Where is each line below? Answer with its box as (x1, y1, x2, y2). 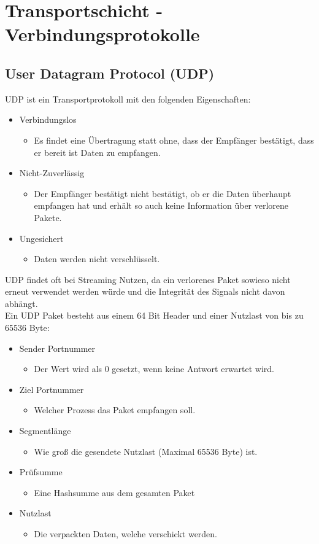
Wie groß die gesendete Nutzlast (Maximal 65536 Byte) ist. (34, 445, 258, 457)
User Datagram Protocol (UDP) (5, 63, 215, 82)
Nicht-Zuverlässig (19, 166, 85, 179)
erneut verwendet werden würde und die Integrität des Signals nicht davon (5, 285, 285, 298)
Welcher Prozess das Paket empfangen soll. (34, 403, 196, 416)
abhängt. (5, 297, 38, 309)
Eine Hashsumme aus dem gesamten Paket (34, 486, 195, 499)
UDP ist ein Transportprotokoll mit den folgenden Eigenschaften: (5, 92, 251, 105)
